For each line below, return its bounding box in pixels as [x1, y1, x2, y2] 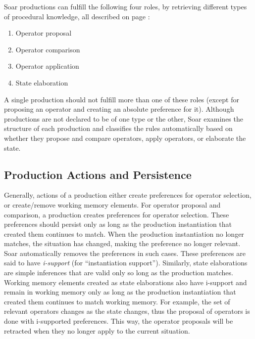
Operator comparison [15, 44, 80, 54]
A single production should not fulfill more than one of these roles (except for [4, 94, 239, 104]
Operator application [15, 61, 79, 71]
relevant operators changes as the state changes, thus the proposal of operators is [4, 306, 250, 316]
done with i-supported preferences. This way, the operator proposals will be [4, 316, 233, 326]
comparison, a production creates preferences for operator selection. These [4, 209, 229, 219]
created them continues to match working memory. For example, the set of [4, 296, 230, 306]
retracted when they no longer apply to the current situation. [4, 325, 190, 336]
